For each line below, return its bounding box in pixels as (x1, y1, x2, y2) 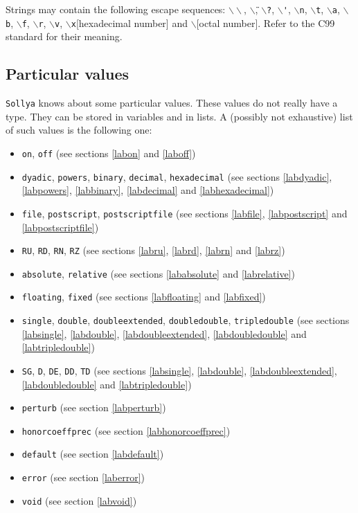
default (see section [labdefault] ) (21, 447, 164, 461)
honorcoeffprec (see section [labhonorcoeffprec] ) (21, 423, 231, 438)
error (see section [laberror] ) (21, 470, 145, 485)
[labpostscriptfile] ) (21, 219, 99, 234)
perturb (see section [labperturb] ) (21, 400, 166, 415)
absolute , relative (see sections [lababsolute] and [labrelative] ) (21, 266, 295, 280)
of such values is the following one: (6, 123, 152, 137)
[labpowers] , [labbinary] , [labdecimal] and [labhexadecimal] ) (21, 183, 274, 197)
